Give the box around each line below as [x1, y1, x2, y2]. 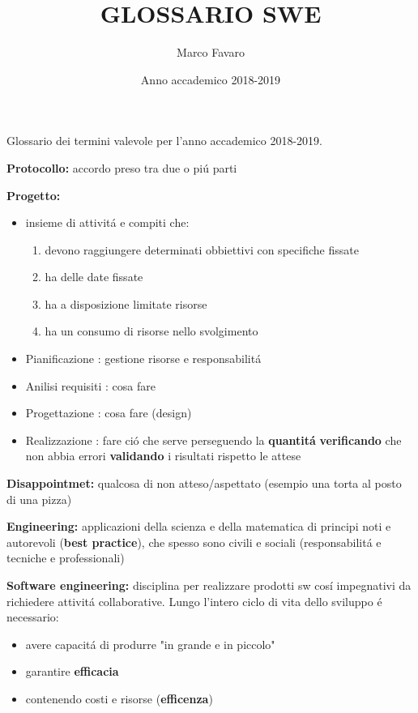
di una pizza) [6, 490, 72, 507]
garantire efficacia [25, 663, 119, 680]
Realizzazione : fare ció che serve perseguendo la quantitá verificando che [25, 431, 402, 448]
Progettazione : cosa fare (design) [25, 404, 192, 421]
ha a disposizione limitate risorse [45, 295, 207, 312]
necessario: [6, 608, 59, 625]
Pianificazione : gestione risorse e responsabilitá [25, 350, 262, 367]
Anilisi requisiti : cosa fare [25, 377, 156, 394]
